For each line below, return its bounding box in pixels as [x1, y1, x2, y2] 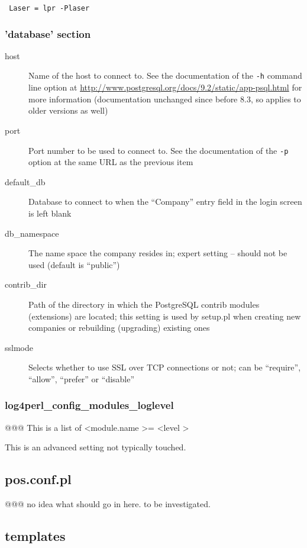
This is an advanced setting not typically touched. [5, 441, 186, 453]
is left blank [28, 207, 72, 219]
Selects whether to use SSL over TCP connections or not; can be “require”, [28, 361, 301, 373]
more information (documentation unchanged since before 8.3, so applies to [28, 92, 301, 105]
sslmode [5, 341, 33, 353]
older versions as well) [28, 104, 108, 117]
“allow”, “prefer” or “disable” [28, 372, 135, 385]
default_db [5, 175, 46, 188]
